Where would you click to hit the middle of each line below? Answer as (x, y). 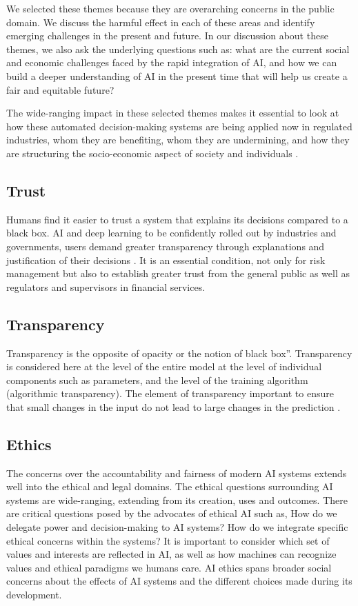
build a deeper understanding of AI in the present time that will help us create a (177, 75)
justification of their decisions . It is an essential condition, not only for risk (166, 260)
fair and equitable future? (60, 89)
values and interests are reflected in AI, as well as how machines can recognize (171, 554)
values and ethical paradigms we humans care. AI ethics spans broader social (169, 567)
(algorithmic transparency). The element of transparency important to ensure (170, 393)
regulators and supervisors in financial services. (106, 286)
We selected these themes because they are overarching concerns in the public (170, 8)
